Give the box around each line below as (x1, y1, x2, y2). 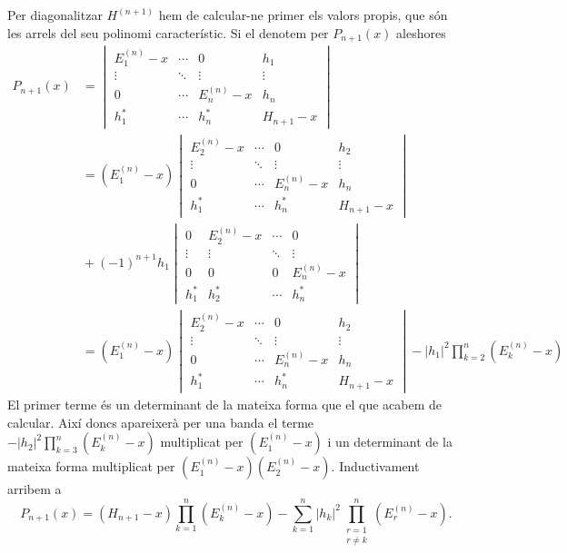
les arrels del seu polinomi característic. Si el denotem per (7, 23, 329, 42)
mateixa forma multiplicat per (7, 457, 175, 476)
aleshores (396, 23, 446, 42)
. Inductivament (331, 457, 420, 476)
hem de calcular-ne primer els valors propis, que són (158, 5, 448, 24)
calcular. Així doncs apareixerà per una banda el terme (7, 412, 314, 431)
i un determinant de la (327, 432, 453, 451)
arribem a (7, 479, 62, 499)
